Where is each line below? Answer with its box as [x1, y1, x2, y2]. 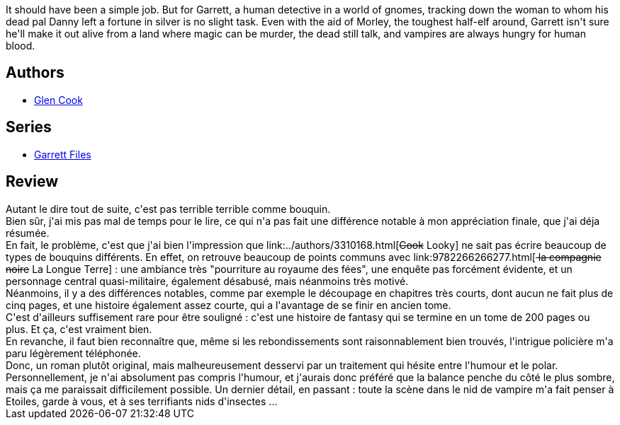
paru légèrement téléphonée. [6, 347, 141, 359]
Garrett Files [34, 148, 91, 161]
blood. [6, 40, 35, 52]
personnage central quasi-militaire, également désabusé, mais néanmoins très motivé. [6, 274, 409, 287]
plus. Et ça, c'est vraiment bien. [6, 322, 152, 335]
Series [6, 118, 52, 136]
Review [6, 173, 59, 191]
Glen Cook [34, 93, 83, 106]
